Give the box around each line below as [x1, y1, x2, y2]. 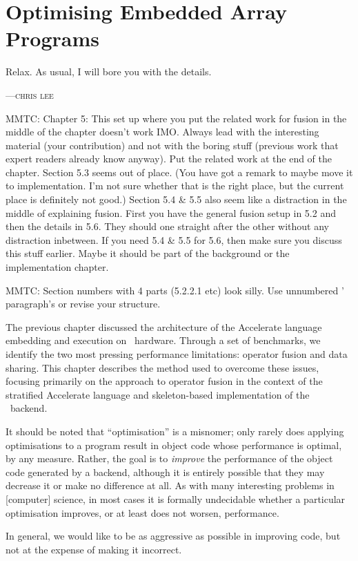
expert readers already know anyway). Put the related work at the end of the [6, 151, 332, 166]
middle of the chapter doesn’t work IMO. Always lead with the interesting [6, 124, 319, 139]
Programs [6, 24, 99, 53]
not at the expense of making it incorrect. [6, 542, 182, 556]
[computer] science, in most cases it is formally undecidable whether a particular [6, 491, 346, 506]
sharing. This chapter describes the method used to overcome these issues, [6, 360, 319, 374]
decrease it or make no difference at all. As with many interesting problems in [6, 478, 335, 493]
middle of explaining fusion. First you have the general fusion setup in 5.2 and [6, 205, 336, 220]
